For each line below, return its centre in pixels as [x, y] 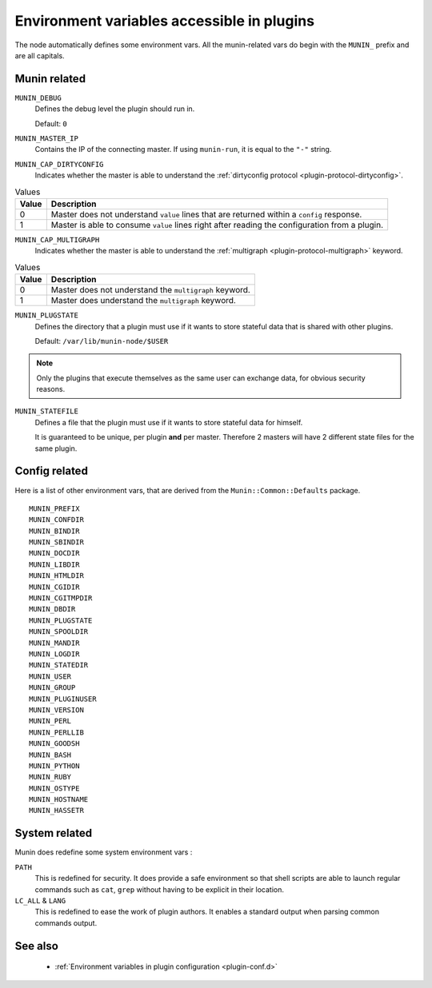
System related [53, 833]
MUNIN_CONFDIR [56, 520]
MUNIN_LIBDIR [54, 564]
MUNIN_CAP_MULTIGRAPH [57, 239]
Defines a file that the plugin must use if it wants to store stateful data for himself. [169, 422]
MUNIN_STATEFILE [47, 411]
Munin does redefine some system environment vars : [104, 852]
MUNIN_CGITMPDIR [61, 598]
